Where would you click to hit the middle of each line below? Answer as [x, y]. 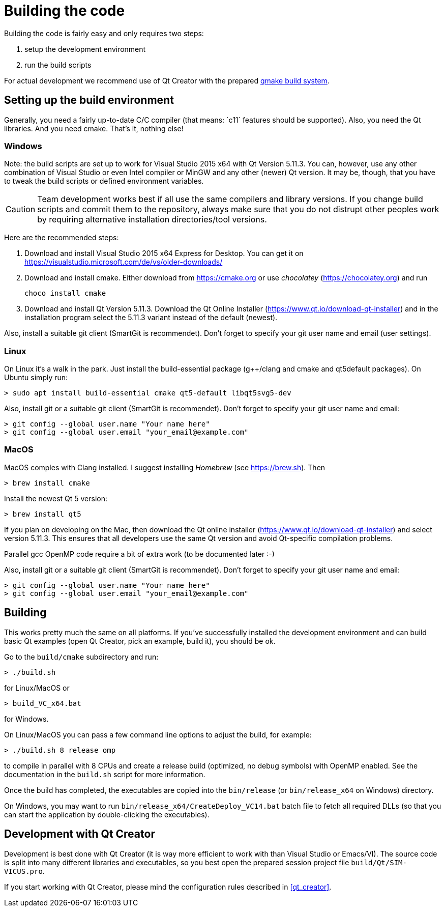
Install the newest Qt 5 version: [56, 498]
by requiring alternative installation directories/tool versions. [152, 220]
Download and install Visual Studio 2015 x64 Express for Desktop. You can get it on [164, 253]
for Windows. [26, 719]
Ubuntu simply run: [36, 378]
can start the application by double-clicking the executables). [107, 814]
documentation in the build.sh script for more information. [105, 774]
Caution [21, 209]
